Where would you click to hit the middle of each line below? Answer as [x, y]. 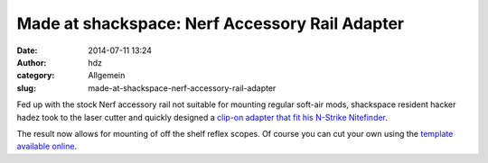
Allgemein [107, 76]
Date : [27, 50]
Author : [32, 62]
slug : [26, 88]
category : [36, 76]
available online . [47, 146]
